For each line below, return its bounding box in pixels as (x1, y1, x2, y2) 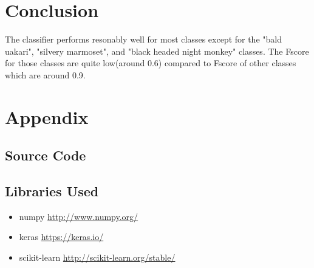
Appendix (5, 104, 89, 129)
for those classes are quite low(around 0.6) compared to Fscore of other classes (5, 57, 296, 69)
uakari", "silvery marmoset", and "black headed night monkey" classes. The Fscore (5, 44, 309, 57)
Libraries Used (5, 182, 99, 201)
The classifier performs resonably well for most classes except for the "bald (5, 33, 282, 46)
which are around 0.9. (5, 68, 86, 81)
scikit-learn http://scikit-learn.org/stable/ (19, 251, 176, 264)
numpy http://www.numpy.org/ (19, 210, 138, 222)
